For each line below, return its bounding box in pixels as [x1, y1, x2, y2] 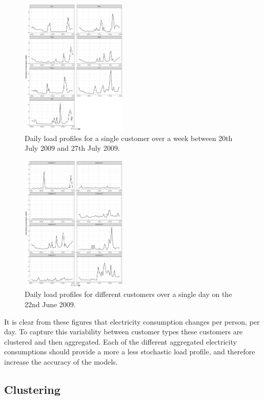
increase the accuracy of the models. [4, 356, 118, 367]
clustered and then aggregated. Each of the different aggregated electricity [4, 336, 237, 347]
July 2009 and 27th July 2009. [25, 143, 120, 153]
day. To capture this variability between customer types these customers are [4, 326, 243, 337]
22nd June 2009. [25, 298, 76, 309]
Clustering [4, 381, 60, 397]
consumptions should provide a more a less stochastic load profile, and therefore [4, 346, 255, 357]
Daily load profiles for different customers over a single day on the [25, 289, 232, 299]
